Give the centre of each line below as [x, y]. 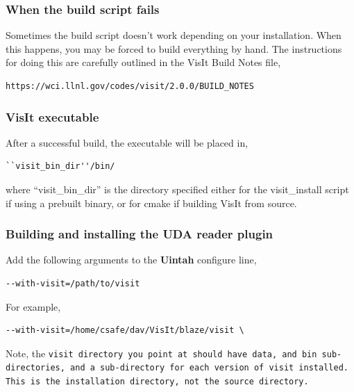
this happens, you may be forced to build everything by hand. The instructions [174, 48]
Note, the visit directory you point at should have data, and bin [161, 353]
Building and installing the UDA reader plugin [140, 234]
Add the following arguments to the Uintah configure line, [131, 260]
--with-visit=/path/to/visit [73, 284]
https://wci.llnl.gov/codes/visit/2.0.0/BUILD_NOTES [130, 86]
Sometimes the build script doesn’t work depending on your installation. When [174, 35]
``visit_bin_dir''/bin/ [60, 166]
